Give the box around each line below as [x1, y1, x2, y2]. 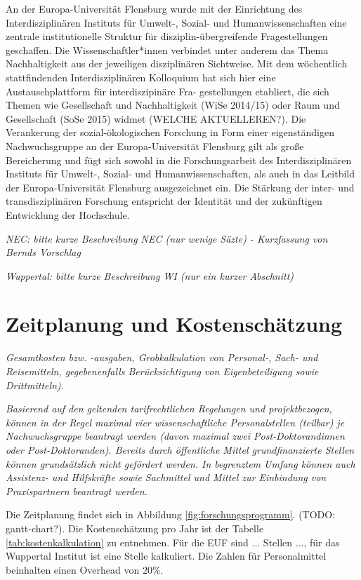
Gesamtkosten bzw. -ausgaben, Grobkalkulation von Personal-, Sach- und [6, 350, 318, 365]
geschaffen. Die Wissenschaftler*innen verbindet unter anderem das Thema [6, 42, 329, 57]
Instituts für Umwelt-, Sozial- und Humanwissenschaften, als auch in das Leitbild [6, 166, 355, 181]
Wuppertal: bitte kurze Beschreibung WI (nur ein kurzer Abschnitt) [6, 268, 294, 283]
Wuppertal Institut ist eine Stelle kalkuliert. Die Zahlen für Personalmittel [6, 548, 327, 563]
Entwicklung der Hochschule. [6, 207, 130, 222]
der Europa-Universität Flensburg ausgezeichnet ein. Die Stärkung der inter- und [6, 180, 355, 194]
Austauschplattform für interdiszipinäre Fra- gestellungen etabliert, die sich [6, 83, 329, 98]
